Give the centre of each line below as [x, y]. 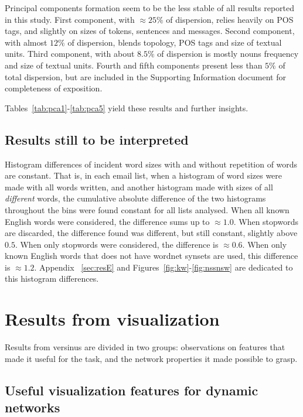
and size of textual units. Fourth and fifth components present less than [134, 65]
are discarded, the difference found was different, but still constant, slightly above [151, 233]
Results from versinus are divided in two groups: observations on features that [145, 347]
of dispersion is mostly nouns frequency [228, 54]
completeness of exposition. [54, 88]
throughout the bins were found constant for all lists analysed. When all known [147, 209]
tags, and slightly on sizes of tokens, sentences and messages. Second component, [150, 31]
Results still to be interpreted [97, 139]
